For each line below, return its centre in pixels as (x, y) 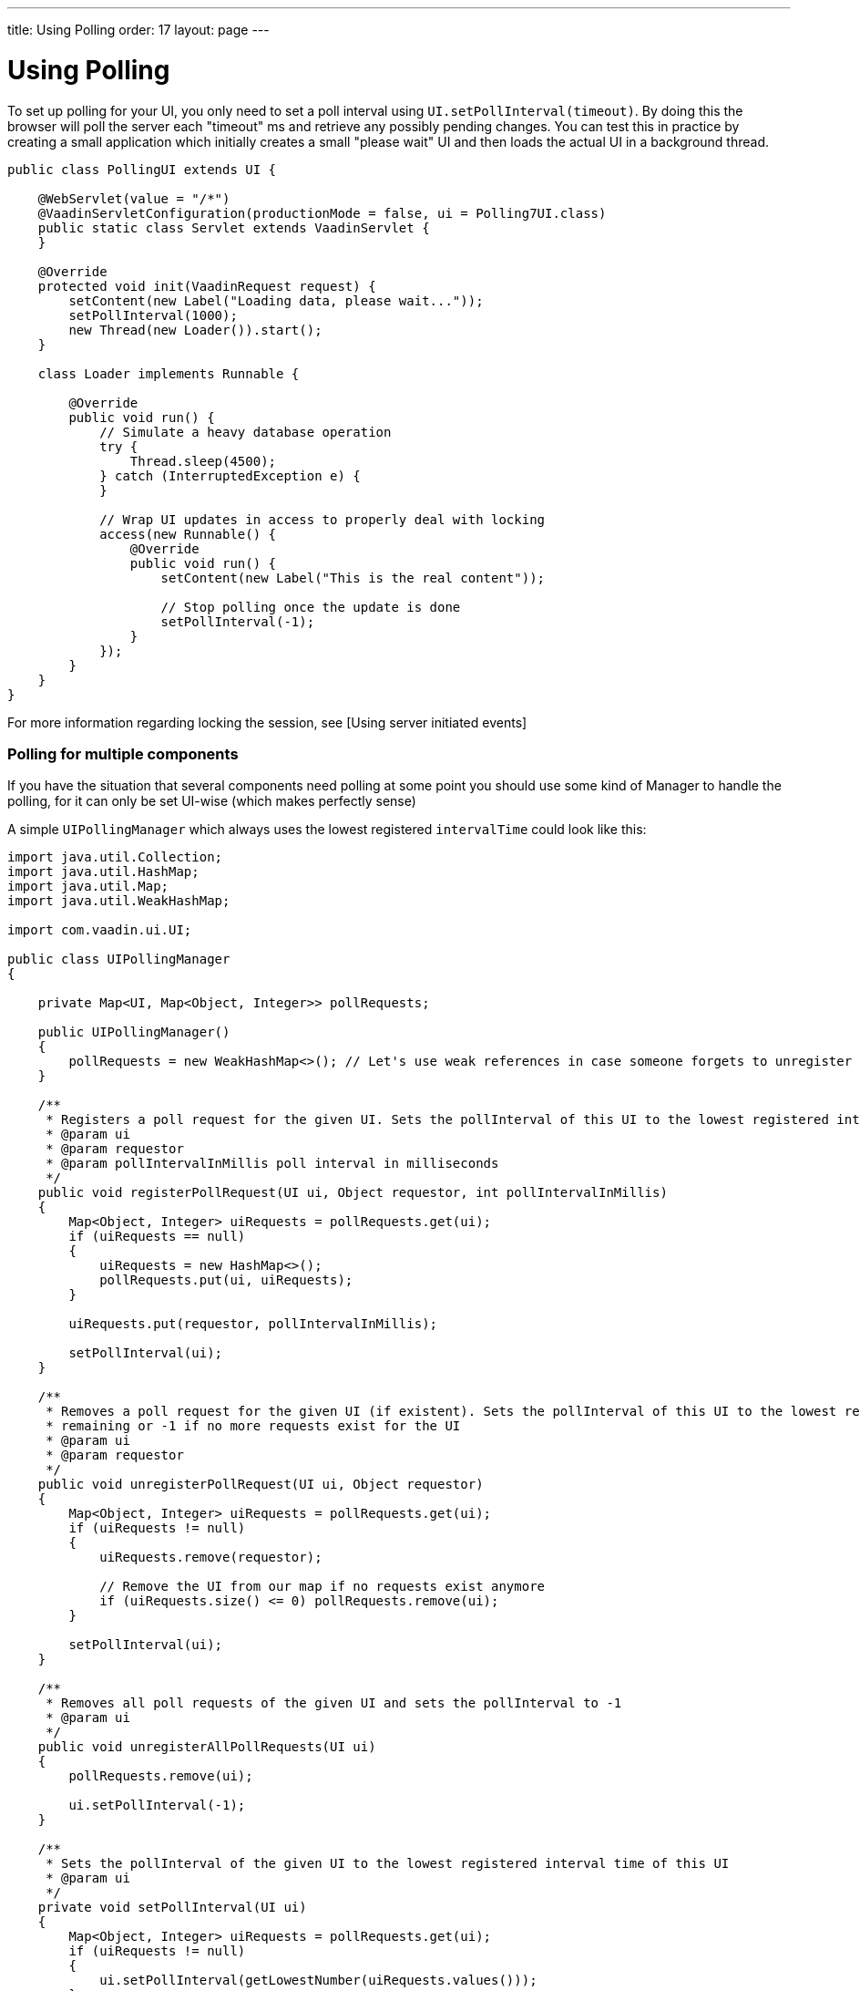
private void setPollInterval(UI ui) (172, 1908)
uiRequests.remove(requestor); (211, 1558)
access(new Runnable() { (188, 534)
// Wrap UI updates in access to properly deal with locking (322, 519)
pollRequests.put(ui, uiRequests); (226, 1280)
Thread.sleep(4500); (203, 461)
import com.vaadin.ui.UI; (100, 930)
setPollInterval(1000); (153, 315)
